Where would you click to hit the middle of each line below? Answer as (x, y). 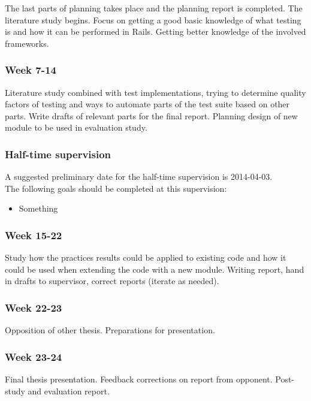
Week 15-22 (34, 235)
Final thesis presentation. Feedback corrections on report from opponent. (139, 379)
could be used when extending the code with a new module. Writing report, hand (155, 269)
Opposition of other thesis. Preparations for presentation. (110, 330)
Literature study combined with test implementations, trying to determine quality (155, 92)
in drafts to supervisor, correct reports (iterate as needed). (112, 281)
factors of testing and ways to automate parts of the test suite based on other (147, 104)
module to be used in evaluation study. (76, 127)
